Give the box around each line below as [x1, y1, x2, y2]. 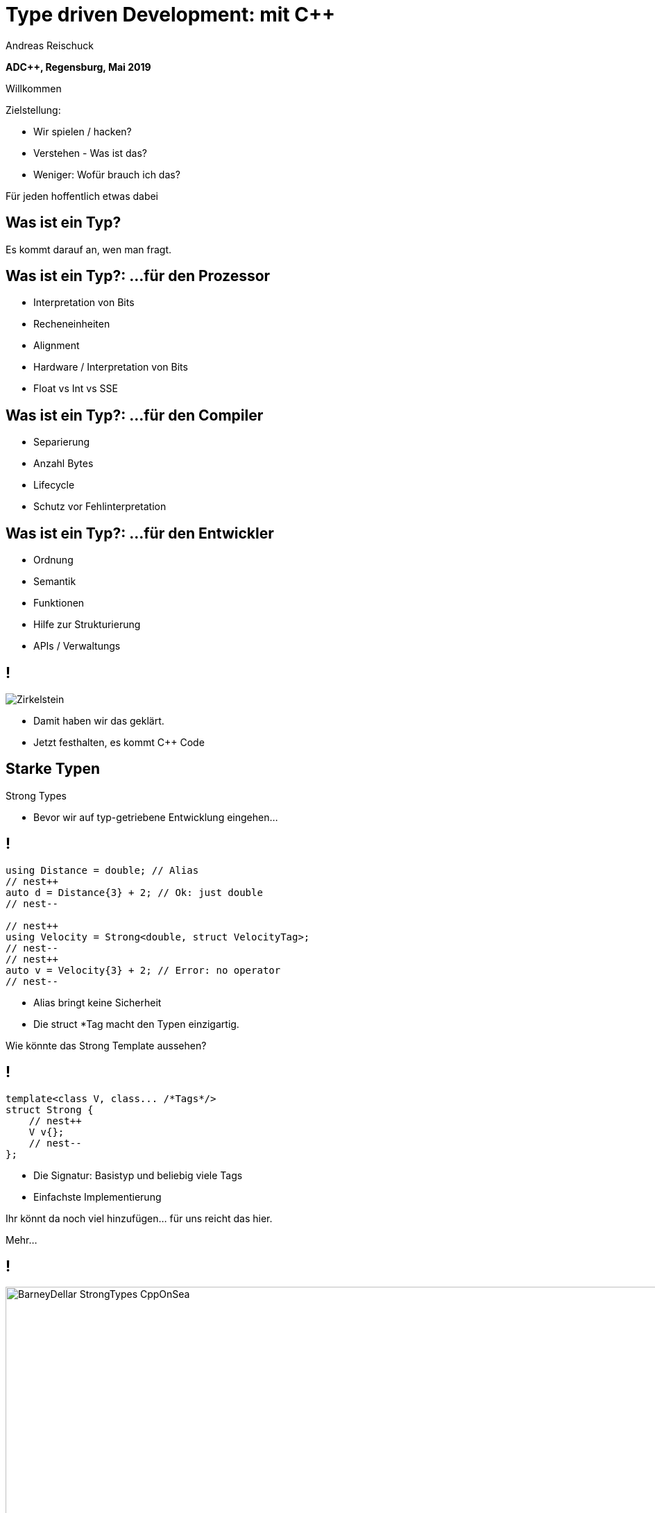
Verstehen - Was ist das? [33, 146, 147, 159]
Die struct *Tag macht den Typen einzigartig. [33, 1017, 239, 1030]
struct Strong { [6, 1104, 94, 1115]
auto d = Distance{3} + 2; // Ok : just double [6, 886, 263, 898]
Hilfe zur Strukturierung [33, 618, 141, 631]
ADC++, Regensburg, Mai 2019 [6, 60, 151, 73]
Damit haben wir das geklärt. [33, 714, 164, 727]
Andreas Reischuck [6, 39, 94, 51]
